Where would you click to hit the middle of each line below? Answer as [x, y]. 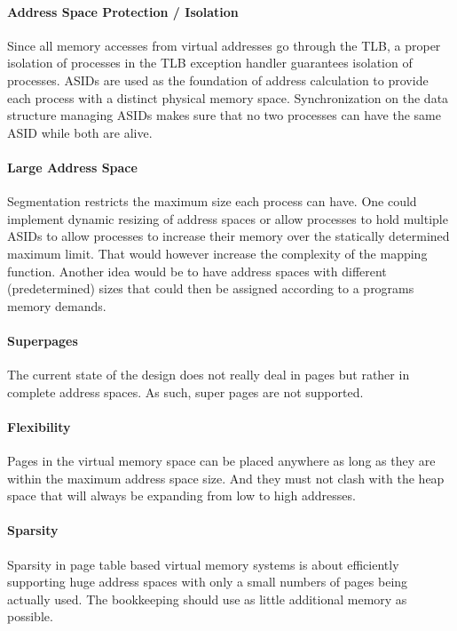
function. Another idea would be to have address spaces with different [197, 271]
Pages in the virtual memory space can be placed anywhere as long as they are [221, 461]
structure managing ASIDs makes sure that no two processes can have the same [224, 115]
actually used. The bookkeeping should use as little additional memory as [207, 599]
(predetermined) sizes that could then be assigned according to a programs [211, 288]
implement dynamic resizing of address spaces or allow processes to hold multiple [228, 218]
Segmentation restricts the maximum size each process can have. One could [212, 201]
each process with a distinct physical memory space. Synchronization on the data [228, 97]
